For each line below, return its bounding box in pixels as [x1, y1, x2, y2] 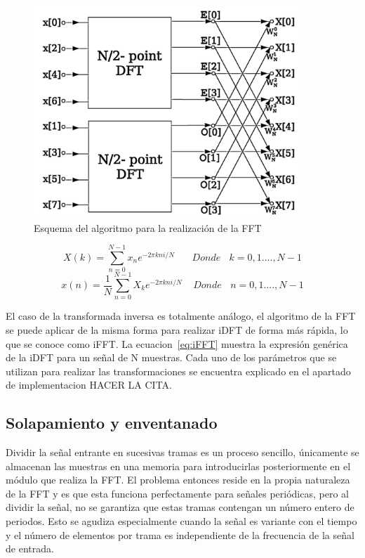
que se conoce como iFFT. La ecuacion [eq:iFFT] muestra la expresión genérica [6, 336, 348, 351]
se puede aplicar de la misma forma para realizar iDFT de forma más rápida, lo [6, 322, 348, 337]
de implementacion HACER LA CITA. [6, 377, 173, 392]
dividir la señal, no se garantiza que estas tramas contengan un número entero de [6, 500, 354, 514]
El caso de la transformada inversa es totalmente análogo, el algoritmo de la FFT [6, 309, 356, 323]
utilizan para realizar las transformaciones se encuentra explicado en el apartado [6, 363, 351, 378]
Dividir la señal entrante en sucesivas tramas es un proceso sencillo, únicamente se [6, 445, 359, 460]
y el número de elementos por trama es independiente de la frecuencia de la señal [6, 527, 354, 542]
